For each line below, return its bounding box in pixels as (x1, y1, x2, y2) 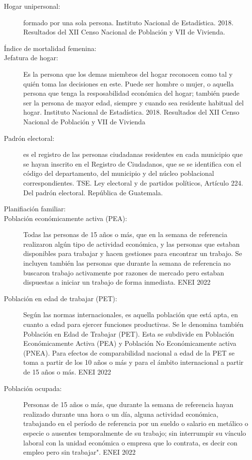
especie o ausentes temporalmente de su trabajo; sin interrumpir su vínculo (23, 427, 246, 438)
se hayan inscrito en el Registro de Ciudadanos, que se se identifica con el (23, 158, 241, 169)
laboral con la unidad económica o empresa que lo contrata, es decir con (23, 437, 237, 447)
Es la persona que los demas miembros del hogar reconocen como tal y (23, 68, 233, 79)
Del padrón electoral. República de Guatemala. (23, 187, 163, 197)
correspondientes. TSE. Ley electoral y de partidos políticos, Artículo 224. (23, 177, 243, 187)
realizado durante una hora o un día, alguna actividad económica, (23, 409, 219, 419)
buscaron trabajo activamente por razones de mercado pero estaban (23, 267, 224, 277)
